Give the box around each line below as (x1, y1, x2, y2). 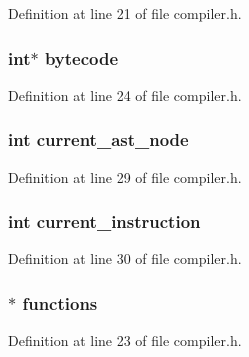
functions (22, 290, 98, 315)
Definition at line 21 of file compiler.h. (8, 3, 242, 23)
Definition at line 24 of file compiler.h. (8, 84, 242, 105)
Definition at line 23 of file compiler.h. (8, 330, 242, 351)
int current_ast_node (8, 127, 189, 152)
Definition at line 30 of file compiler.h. (8, 248, 242, 269)
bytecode (44, 45, 119, 70)
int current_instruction (8, 209, 201, 234)
